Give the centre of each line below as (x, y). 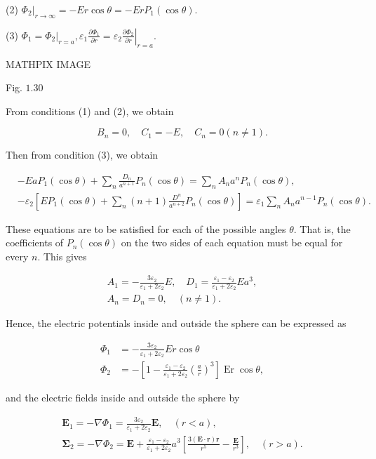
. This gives (62, 256)
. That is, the (322, 228)
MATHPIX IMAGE (48, 64)
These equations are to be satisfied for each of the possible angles (146, 228)
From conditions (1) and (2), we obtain (90, 111)
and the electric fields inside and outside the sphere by (123, 397)
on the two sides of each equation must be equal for (232, 242)
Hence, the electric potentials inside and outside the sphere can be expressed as (176, 323)
